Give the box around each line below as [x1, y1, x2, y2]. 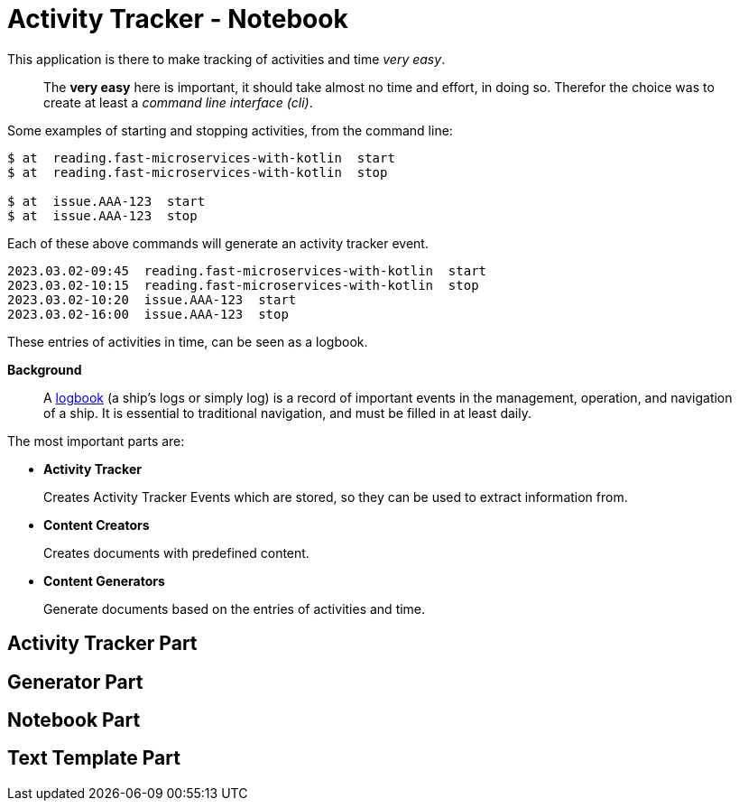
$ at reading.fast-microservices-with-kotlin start [7, 150, 395, 165]
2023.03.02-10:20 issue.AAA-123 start [7, 292, 297, 307]
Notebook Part [7, 709, 141, 732]
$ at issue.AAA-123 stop [7, 208, 198, 223]
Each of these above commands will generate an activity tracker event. [7, 235, 429, 251]
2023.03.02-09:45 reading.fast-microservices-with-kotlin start [7, 263, 487, 278]
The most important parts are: [7, 432, 185, 449]
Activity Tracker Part [7, 632, 198, 655]
